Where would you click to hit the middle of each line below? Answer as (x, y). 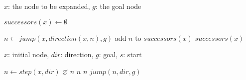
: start (132, 54)
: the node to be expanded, (49, 6)
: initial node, (29, 54)
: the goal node (118, 6)
